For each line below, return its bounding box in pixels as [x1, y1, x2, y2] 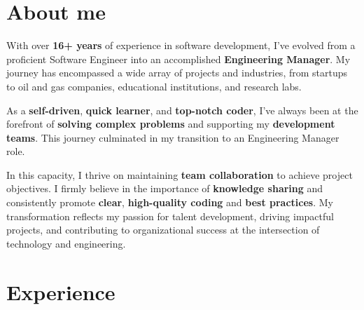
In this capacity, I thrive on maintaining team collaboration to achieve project [6, 167, 353, 182]
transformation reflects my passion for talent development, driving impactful [6, 208, 334, 223]
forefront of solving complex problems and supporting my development [6, 116, 335, 131]
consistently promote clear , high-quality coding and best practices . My [6, 195, 333, 210]
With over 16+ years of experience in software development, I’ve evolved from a [6, 38, 356, 53]
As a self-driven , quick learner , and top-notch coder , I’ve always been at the [6, 102, 358, 117]
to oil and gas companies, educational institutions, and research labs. [6, 79, 302, 93]
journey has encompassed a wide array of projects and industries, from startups [6, 65, 348, 80]
